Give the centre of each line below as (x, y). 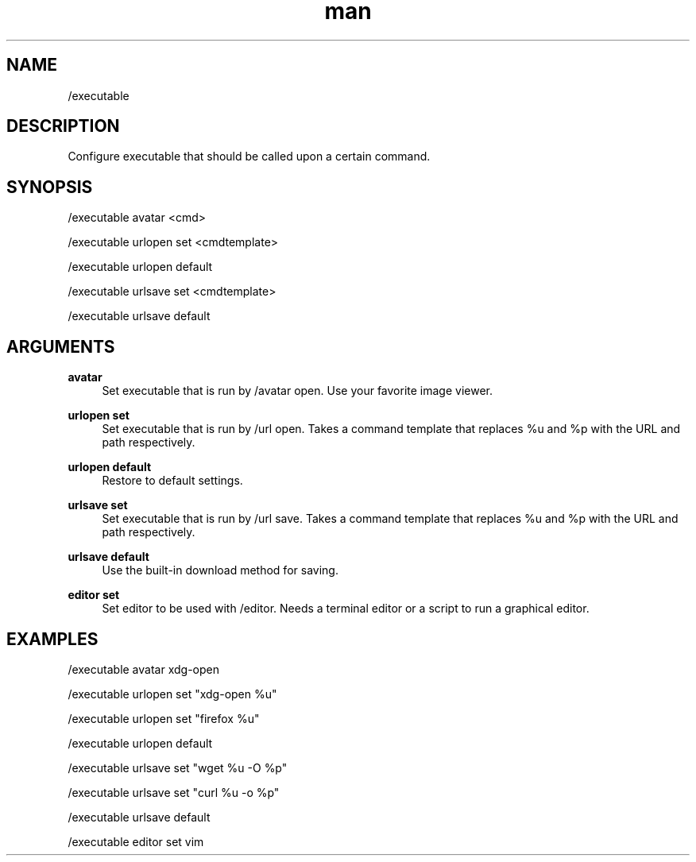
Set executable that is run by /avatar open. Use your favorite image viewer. (298, 391)
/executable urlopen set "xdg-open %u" (172, 694)
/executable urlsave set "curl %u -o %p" (174, 792)
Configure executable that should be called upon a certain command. (249, 157)
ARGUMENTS (61, 346)
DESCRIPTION (63, 126)
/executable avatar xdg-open (143, 669)
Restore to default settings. (172, 481)
